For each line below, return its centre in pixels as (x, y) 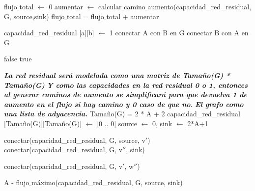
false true (18, 59)
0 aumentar (66, 6)
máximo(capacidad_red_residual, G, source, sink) (107, 182)
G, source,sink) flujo (34, 16)
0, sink (162, 123)
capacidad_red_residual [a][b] (49, 33)
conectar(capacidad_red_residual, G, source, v (75, 140)
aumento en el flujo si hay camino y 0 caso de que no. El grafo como (124, 104)
